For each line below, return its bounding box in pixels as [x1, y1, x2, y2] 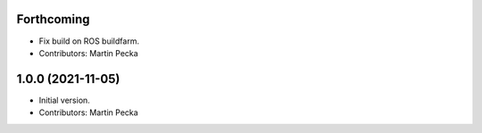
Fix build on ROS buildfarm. [38, 36, 140, 46]
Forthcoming [16, 12, 90, 27]
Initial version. [38, 95, 91, 105]
